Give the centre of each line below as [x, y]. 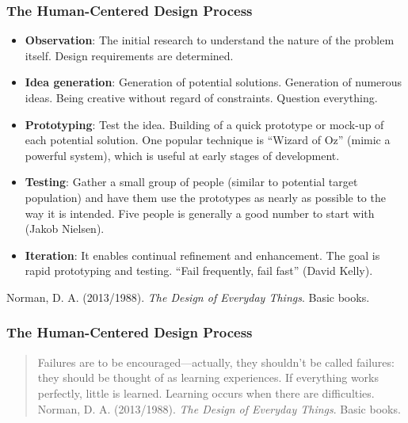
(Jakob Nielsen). [65, 229]
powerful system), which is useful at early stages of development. [182, 155]
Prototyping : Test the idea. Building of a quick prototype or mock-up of [204, 124]
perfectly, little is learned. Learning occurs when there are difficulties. [206, 393]
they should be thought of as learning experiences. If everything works [208, 377]
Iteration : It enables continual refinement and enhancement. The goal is [202, 255]
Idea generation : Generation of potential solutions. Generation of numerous [214, 82]
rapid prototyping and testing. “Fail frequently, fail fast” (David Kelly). [199, 271]
